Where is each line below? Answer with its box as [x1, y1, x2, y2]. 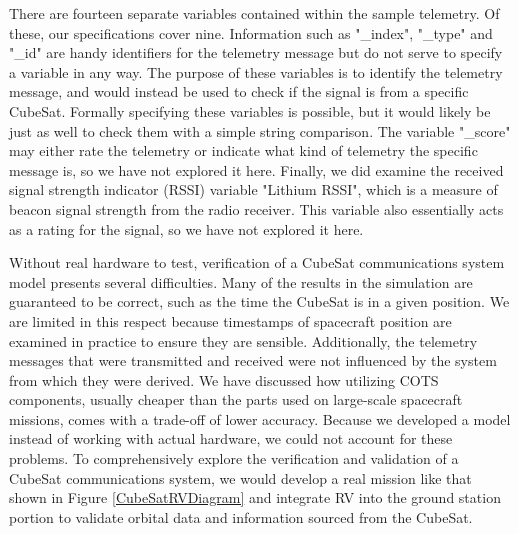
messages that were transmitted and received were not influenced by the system [9, 350, 497, 371]
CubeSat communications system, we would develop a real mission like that [9, 467, 472, 488]
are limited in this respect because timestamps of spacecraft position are [9, 310, 452, 331]
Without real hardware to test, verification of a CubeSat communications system [9, 252, 505, 273]
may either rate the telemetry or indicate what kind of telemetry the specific [9, 140, 478, 161]
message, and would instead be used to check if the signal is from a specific [9, 81, 469, 102]
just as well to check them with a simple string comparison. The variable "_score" [9, 120, 511, 141]
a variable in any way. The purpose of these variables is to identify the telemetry [9, 61, 503, 82]
